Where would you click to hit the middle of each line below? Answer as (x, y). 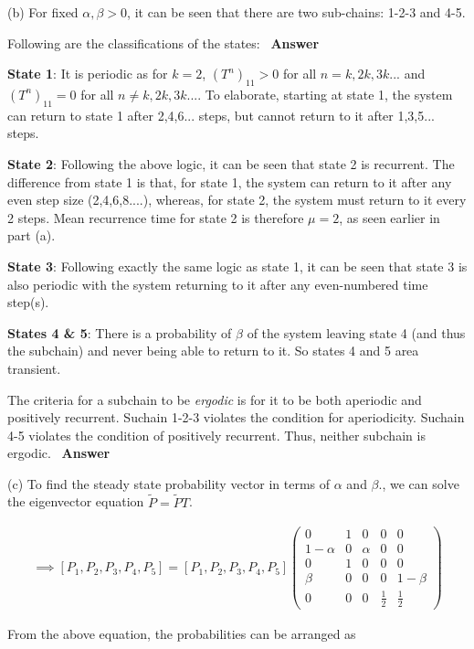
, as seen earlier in (390, 217)
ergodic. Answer (59, 453)
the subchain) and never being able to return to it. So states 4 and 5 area (213, 351)
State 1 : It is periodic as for (88, 74)
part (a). (32, 235)
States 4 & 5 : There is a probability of (120, 332)
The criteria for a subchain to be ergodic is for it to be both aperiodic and (215, 399)
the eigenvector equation (76, 501)
